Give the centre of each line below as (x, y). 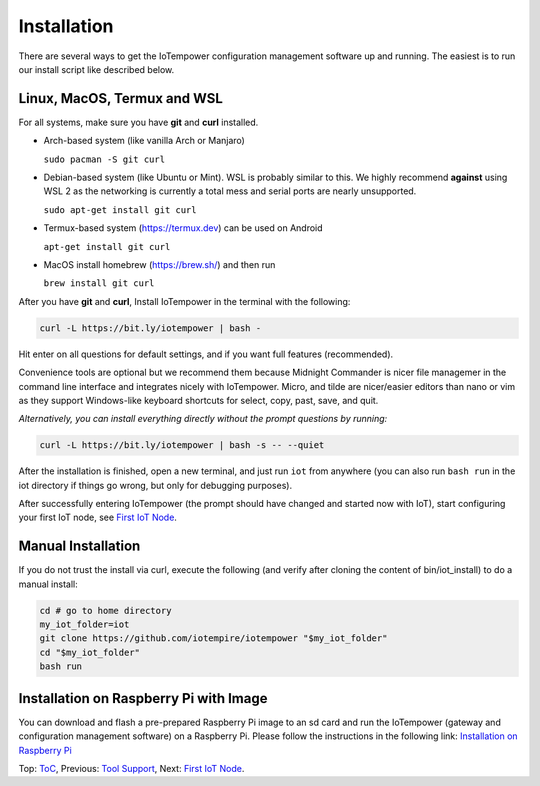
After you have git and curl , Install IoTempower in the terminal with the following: (184, 301)
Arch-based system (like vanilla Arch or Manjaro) (144, 141)
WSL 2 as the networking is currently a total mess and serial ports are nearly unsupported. (230, 191)
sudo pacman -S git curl (104, 159)
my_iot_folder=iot (84, 624)
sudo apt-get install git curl (120, 209)
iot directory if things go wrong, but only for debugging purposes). (155, 485)
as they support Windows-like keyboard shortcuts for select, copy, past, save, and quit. (198, 400)
